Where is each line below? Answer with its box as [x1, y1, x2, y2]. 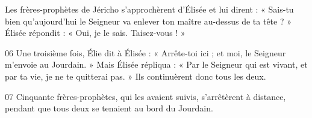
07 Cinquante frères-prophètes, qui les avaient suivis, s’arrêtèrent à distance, [5, 90, 286, 102]
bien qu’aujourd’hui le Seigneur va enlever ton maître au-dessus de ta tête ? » [5, 14, 292, 27]
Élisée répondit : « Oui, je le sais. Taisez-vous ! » [5, 26, 186, 39]
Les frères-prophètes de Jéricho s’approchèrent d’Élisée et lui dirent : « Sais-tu [5, 3, 294, 15]
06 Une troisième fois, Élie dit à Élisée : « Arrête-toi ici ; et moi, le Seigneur [5, 46, 286, 59]
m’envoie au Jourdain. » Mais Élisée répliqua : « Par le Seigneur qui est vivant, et [5, 58, 308, 71]
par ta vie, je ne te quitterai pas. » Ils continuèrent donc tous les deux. [5, 69, 266, 82]
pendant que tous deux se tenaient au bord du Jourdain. [5, 102, 213, 114]
